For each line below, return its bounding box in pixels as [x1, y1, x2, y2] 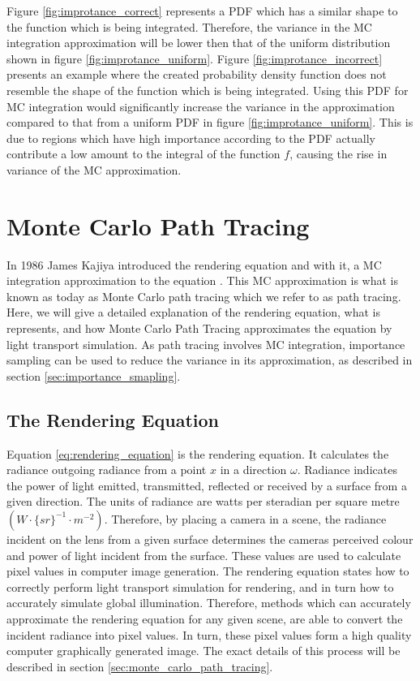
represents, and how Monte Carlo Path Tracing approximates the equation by [6, 320, 392, 337]
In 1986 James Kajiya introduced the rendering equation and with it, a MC [6, 256, 382, 273]
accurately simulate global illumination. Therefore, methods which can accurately [6, 594, 411, 611]
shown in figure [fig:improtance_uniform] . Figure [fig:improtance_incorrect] [6, 50, 383, 67]
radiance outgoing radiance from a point [6, 461, 207, 478]
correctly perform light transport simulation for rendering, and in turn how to [6, 578, 394, 595]
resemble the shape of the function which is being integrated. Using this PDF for [6, 81, 409, 98]
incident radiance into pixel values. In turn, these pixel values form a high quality [6, 626, 412, 643]
